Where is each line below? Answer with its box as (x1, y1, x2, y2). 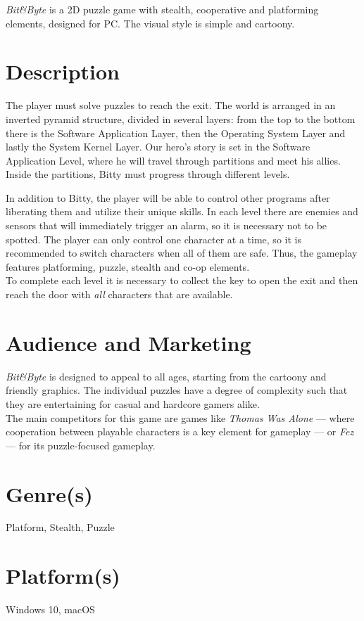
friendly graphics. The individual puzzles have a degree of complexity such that (6, 383, 348, 397)
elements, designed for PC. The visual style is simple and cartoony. (6, 15, 295, 30)
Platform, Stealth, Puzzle (6, 520, 115, 534)
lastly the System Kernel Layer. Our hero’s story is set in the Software (6, 139, 310, 154)
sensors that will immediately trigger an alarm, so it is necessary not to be (6, 218, 327, 233)
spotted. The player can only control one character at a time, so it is (6, 231, 301, 246)
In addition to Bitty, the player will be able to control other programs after (6, 190, 330, 205)
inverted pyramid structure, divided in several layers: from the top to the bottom (6, 111, 356, 126)
